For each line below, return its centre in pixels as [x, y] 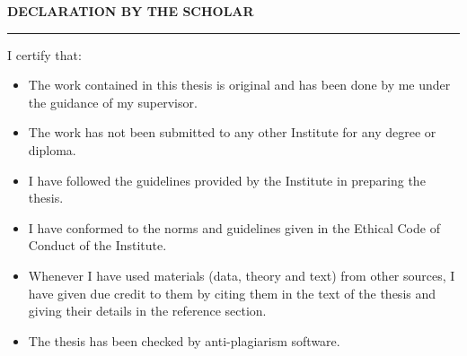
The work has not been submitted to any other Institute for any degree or [232, 132]
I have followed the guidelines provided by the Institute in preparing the [227, 180]
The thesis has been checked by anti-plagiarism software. [184, 340]
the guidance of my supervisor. [113, 102]
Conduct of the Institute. [97, 245]
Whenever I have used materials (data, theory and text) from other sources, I [242, 275]
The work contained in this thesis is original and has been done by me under [239, 85]
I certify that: [44, 54]
